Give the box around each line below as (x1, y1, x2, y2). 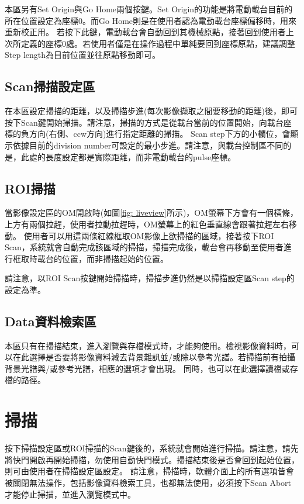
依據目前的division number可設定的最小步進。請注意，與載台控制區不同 (12, 139, 284, 151)
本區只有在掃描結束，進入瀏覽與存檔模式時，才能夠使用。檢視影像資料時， (5, 339, 291, 351)
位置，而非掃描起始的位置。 (61, 252, 168, 264)
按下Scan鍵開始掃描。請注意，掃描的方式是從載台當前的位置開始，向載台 (5, 116, 284, 128)
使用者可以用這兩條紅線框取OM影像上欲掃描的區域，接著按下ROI (23, 229, 274, 241)
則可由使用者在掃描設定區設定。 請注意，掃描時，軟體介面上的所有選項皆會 (5, 465, 294, 477)
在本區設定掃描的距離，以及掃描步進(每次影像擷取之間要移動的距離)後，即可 (5, 105, 298, 117)
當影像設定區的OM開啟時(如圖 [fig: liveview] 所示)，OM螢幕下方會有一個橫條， (5, 206, 299, 219)
